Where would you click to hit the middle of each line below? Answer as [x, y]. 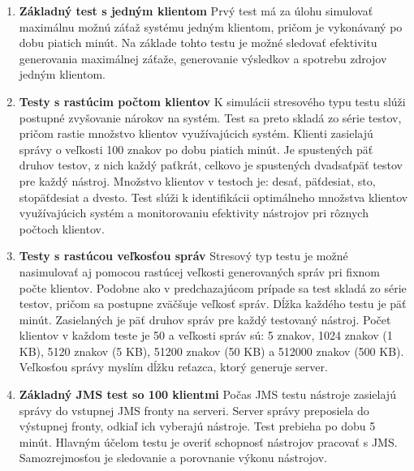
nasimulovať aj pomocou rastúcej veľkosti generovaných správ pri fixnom [199, 271]
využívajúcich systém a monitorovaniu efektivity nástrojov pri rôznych [194, 213]
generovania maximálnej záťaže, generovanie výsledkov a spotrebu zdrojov [203, 58]
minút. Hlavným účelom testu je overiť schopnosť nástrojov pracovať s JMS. [208, 441]
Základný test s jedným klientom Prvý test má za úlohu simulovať [196, 11]
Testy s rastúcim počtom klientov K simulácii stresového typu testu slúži [212, 101]
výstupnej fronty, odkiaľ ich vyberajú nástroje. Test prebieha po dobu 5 [197, 426]
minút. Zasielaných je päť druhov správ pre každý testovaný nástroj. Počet [205, 319]
